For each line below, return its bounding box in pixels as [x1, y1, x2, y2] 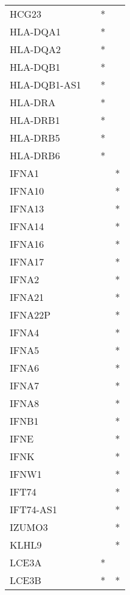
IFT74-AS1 [10, 502, 58, 516]
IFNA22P [10, 308, 51, 322]
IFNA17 [10, 254, 44, 269]
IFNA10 [10, 184, 44, 198]
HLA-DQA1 [10, 24, 61, 38]
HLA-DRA [10, 95, 56, 109]
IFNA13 [10, 201, 44, 215]
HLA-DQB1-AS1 [10, 78, 81, 92]
